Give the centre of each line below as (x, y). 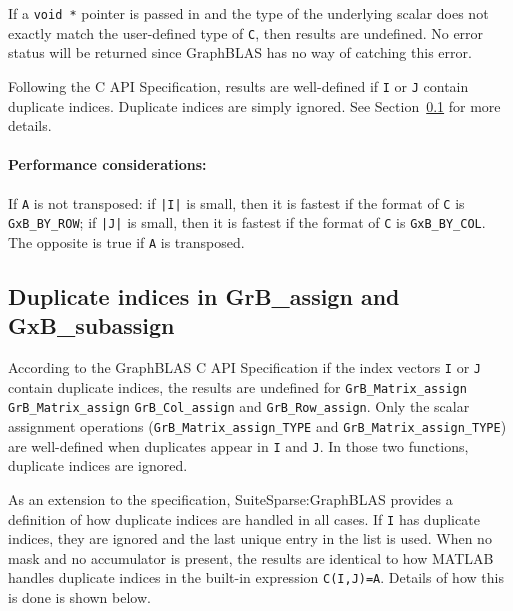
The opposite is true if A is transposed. (126, 241)
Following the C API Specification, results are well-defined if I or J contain (238, 85)
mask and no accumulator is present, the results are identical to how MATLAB (251, 557)
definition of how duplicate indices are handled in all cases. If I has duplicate (244, 518)
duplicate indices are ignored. (98, 465)
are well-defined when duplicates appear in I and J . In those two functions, (238, 445)
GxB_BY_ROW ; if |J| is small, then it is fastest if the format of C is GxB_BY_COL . (247, 222)
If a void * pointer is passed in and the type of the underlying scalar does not (248, 13)
